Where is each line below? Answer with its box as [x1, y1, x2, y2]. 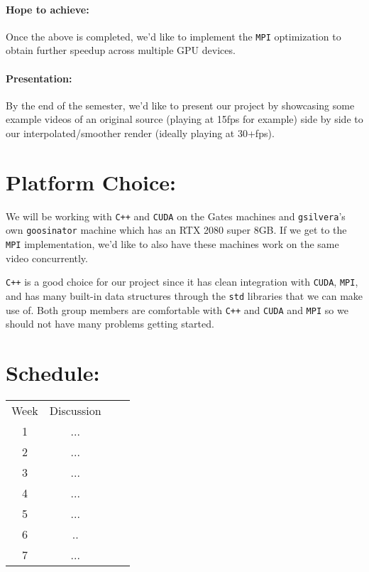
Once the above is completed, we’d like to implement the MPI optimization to [6, 28, 341, 43]
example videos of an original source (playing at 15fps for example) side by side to [6, 112, 363, 126]
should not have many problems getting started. [6, 316, 214, 331]
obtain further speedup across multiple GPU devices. [6, 43, 236, 58]
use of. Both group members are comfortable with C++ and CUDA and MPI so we [6, 302, 348, 317]
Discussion [49, 402, 101, 419]
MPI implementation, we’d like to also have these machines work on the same [6, 237, 339, 252]
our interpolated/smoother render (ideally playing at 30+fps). [6, 126, 275, 141]
